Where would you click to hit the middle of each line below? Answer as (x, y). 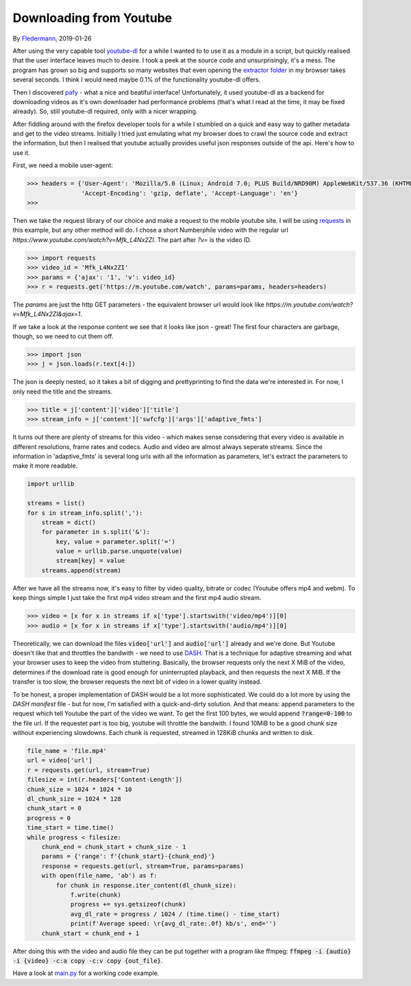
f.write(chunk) (96, 894)
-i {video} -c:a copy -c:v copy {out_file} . (88, 961)
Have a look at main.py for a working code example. (86, 973)
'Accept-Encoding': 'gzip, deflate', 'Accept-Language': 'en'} (189, 193)
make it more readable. (45, 466)
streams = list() (56, 503)
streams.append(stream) (81, 570)
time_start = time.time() (71, 828)
